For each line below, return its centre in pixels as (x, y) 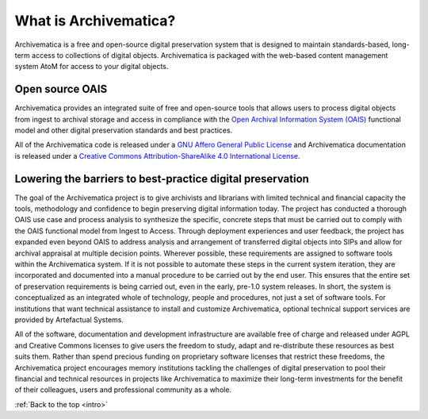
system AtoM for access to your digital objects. (92, 67)
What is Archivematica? (95, 21)
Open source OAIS (61, 89)
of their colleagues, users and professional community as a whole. (123, 390)
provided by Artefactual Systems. (69, 320)
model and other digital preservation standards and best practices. (124, 130)
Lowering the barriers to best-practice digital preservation (162, 179)
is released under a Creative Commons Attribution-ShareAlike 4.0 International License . (157, 156)
